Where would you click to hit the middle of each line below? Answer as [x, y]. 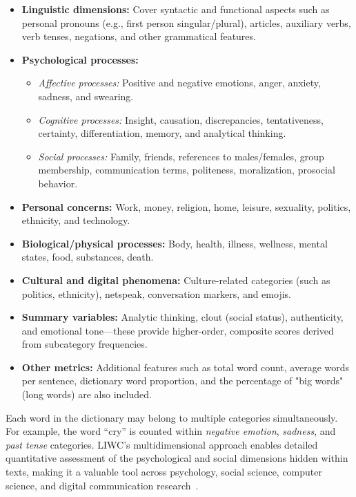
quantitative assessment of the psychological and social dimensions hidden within [177, 458]
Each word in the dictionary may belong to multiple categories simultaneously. [172, 417]
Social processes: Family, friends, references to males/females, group [181, 156]
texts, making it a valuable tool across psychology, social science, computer [164, 472]
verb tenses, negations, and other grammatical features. [139, 36]
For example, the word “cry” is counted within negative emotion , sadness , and [171, 431]
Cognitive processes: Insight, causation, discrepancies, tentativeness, [181, 119]
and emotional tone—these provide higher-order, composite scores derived [178, 330]
